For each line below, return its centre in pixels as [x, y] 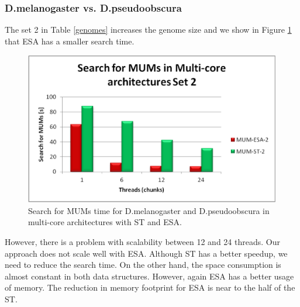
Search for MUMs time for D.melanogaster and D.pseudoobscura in [149, 210]
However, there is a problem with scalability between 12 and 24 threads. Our [142, 241]
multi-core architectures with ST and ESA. [105, 222]
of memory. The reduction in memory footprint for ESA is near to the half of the [150, 287]
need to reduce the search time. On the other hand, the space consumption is [143, 265]
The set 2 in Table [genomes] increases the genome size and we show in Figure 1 [148, 30]
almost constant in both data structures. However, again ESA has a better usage [149, 276]
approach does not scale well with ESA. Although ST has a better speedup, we [146, 253]
